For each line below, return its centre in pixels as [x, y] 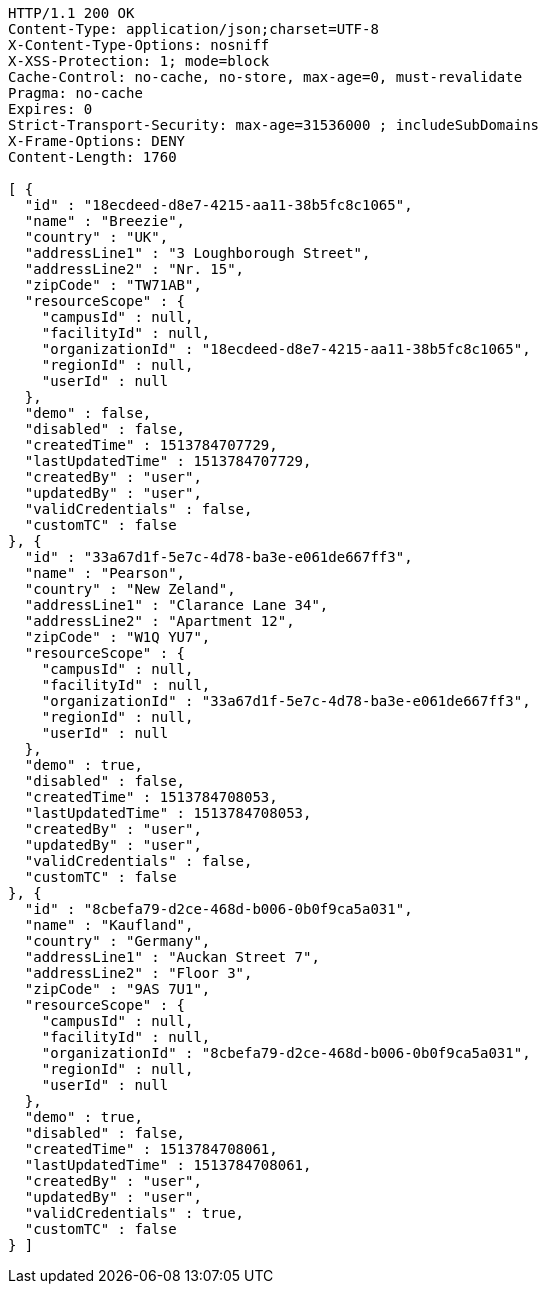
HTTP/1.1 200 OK [71, 13]
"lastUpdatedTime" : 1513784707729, [168, 461]
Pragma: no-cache [75, 93]
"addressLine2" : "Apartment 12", [159, 621]
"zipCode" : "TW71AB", [113, 285]
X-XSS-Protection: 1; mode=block [139, 61]
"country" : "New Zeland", [130, 589]
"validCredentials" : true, [134, 1213]
